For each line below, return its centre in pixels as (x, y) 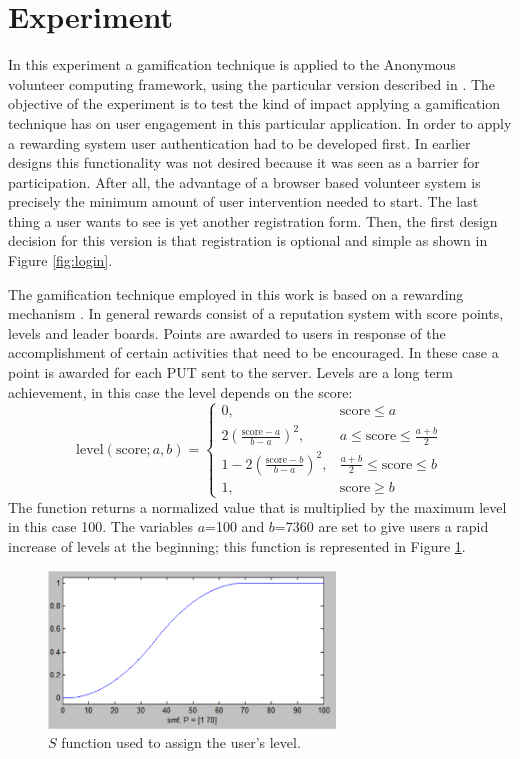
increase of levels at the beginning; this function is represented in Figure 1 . (237, 546)
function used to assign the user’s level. (181, 742)
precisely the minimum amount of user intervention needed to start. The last (243, 201)
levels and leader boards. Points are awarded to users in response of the (227, 332)
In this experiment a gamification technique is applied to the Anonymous (232, 64)
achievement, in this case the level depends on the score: (180, 391)
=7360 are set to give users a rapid (381, 526)
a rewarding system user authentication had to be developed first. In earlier (239, 142)
